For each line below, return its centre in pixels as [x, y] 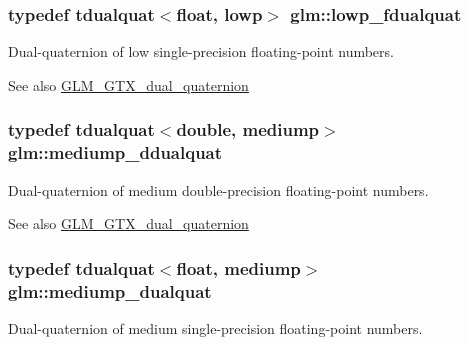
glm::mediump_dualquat [110, 290]
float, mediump [238, 267]
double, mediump [248, 129]
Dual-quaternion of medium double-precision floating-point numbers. [218, 189]
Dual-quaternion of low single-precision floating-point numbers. [201, 51]
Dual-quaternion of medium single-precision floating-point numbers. [215, 327]
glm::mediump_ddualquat [115, 152]
